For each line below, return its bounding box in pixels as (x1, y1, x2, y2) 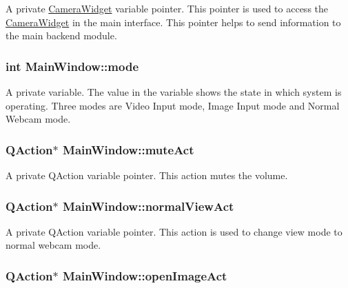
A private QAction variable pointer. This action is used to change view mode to (6, 224, 342, 238)
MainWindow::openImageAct (63, 267, 227, 284)
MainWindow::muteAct (63, 141, 194, 158)
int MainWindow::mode (6, 57, 139, 74)
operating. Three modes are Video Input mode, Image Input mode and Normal (6, 98, 340, 112)
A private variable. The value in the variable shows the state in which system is (6, 85, 342, 99)
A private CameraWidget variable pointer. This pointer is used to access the (6, 1, 329, 15)
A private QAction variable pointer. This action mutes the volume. (6, 168, 288, 182)
